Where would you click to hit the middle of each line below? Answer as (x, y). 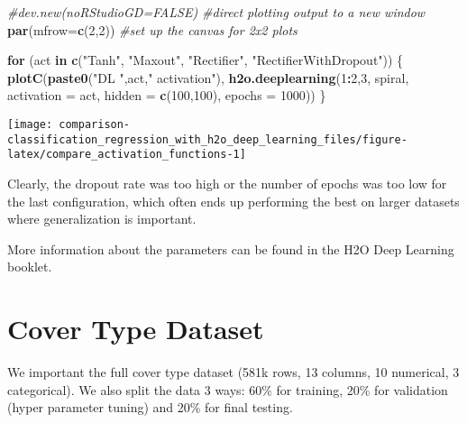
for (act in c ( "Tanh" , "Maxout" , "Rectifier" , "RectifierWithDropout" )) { (206, 60)
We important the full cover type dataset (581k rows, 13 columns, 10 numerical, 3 (233, 372)
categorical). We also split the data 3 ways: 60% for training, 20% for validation (228, 389)
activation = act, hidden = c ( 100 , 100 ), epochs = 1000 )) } (167, 95)
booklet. (30, 267)
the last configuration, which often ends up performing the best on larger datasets (233, 201)
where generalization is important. (102, 219)
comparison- (95, 124)
